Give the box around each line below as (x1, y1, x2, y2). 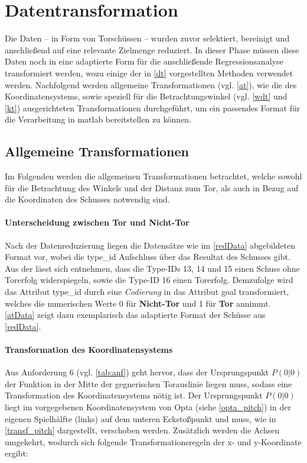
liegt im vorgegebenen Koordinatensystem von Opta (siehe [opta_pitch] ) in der (5, 400, 291, 413)
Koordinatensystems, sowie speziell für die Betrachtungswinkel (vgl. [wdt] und (5, 90, 288, 102)
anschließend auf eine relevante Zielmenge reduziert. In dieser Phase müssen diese (5, 43, 299, 56)
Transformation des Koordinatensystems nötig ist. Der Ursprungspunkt (5, 389, 263, 401)
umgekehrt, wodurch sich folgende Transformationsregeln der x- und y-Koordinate (5, 435, 302, 448)
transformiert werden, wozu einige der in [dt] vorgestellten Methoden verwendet (5, 66, 293, 79)
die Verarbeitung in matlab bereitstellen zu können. (5, 113, 192, 126)
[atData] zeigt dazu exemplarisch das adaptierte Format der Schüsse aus (5, 308, 266, 321)
